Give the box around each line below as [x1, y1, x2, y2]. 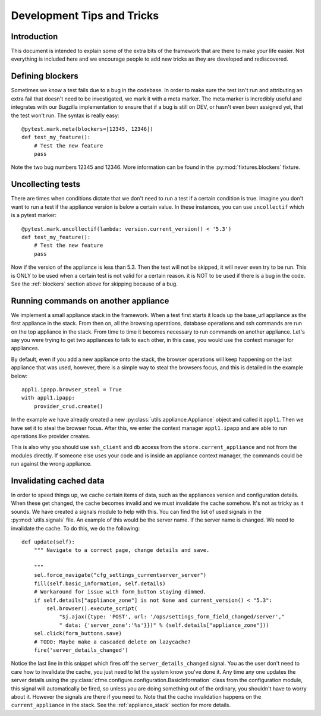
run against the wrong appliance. [11, 460, 92, 467]
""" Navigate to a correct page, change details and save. [33, 547, 210, 554]
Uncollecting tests [11, 179, 80, 190]
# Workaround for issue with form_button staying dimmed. [33, 589, 207, 595]
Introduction [11, 32, 58, 42]
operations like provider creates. [11, 432, 90, 439]
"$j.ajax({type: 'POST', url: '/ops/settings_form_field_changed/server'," [59, 613, 285, 620]
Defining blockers [11, 71, 78, 81]
